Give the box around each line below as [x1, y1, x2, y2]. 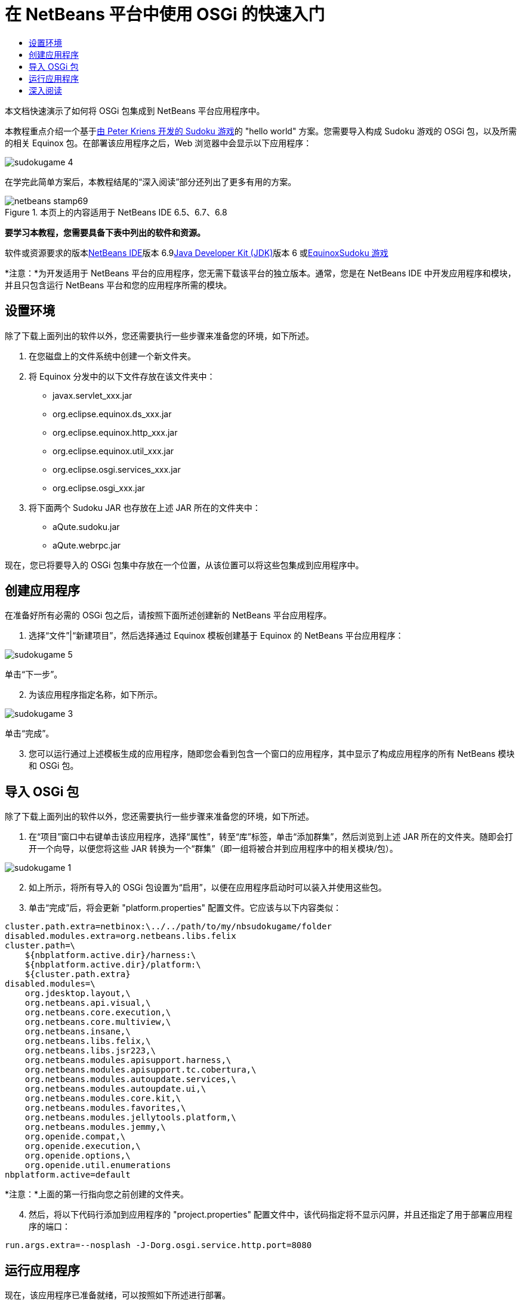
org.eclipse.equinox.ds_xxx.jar [53, 408, 172, 419]
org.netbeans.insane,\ [24, 1027, 131, 1037]
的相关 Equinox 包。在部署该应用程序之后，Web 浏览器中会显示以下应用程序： [5, 137, 312, 148]
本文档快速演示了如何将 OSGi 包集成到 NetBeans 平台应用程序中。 [5, 105, 265, 116]
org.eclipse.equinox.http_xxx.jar [53, 427, 178, 438]
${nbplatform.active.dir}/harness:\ [24, 950, 196, 960]
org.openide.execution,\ [24, 1141, 141, 1151]
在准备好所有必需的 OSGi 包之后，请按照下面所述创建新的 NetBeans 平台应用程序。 [5, 610, 332, 621]
